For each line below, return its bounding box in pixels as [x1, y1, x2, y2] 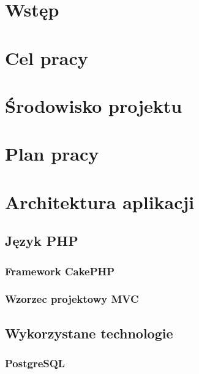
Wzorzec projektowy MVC [5, 291, 139, 307]
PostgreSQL [5, 356, 66, 371]
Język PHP [5, 231, 78, 250]
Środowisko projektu [5, 93, 182, 118]
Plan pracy [5, 141, 99, 166]
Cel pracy [5, 45, 88, 70]
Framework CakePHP [5, 263, 115, 278]
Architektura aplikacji [5, 189, 195, 214]
